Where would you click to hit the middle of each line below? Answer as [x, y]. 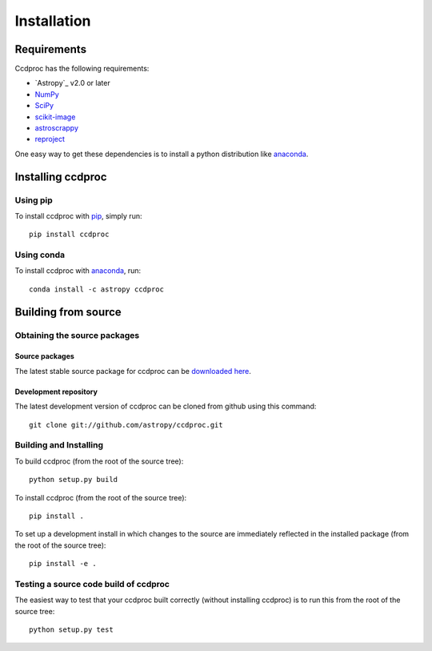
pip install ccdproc [69, 235]
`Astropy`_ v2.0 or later [73, 83]
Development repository [56, 392]
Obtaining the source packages [77, 335]
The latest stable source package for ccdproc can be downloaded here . [133, 371]
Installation [53, 21]
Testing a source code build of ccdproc [92, 584]
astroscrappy [57, 128]
